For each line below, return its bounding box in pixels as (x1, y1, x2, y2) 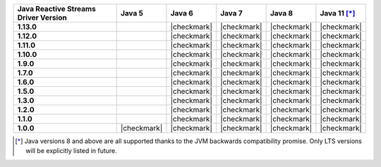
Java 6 (170, 8, 193, 18)
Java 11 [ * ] (320, 8, 356, 18)
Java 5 (120, 8, 144, 18)
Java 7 (219, 8, 243, 18)
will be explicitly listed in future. (25, 147, 118, 155)
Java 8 (270, 8, 293, 18)
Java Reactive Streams (17, 4, 97, 13)
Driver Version (17, 13, 67, 22)
